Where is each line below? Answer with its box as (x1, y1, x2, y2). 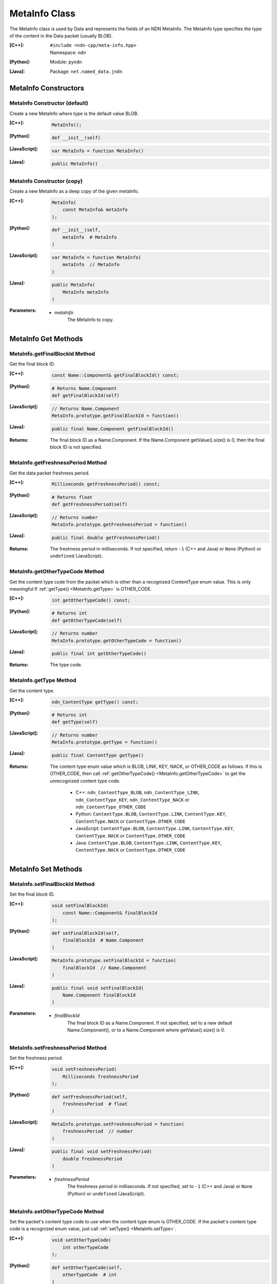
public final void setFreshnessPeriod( (51, 1148, 152, 1155)
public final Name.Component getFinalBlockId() (51, 426, 174, 431)
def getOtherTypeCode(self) (51, 617, 123, 624)
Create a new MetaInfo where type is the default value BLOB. (9, 110, 138, 117)
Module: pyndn (50, 59, 82, 65)
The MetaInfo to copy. (67, 316, 114, 323)
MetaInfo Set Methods (9, 865, 83, 874)
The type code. (50, 662, 82, 668)
